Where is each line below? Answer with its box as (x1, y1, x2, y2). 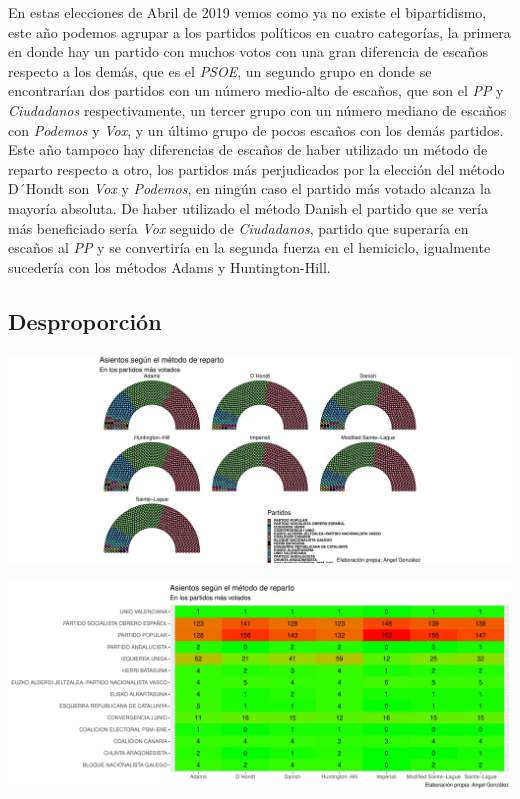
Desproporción (8, 305, 162, 336)
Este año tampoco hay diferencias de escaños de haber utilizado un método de (8, 139, 488, 160)
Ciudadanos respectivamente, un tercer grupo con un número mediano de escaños (8, 99, 507, 120)
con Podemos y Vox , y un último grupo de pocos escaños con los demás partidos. (8, 119, 504, 140)
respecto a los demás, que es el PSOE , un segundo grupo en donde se (8, 60, 432, 81)
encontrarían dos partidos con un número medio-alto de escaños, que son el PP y (8, 80, 504, 101)
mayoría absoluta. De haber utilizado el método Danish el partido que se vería (8, 197, 488, 218)
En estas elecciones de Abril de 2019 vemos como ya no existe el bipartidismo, (8, 2, 487, 22)
